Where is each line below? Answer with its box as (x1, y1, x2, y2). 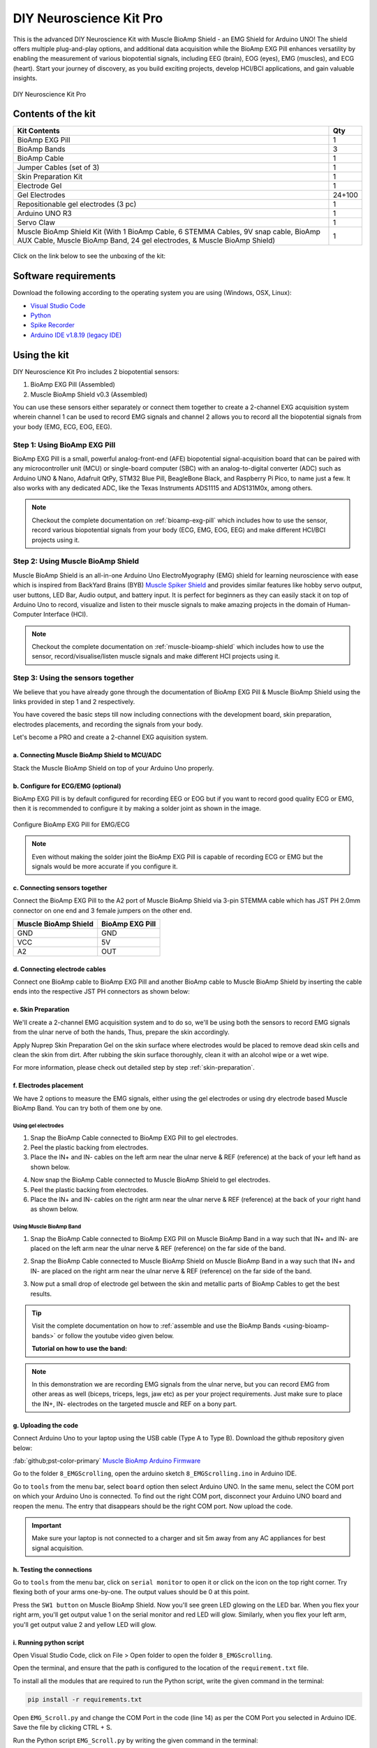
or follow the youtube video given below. (57, 1331, 175, 1340)
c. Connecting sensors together (13, 883, 108, 891)
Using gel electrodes (13, 1122, 64, 1129)
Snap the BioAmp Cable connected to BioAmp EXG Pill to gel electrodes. (30, 1133, 239, 1142)
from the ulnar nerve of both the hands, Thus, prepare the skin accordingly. (13, 1028, 230, 1036)
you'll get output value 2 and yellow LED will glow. (13, 1620, 157, 1628)
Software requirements (13, 270, 116, 282)
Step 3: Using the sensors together (13, 673, 134, 683)
